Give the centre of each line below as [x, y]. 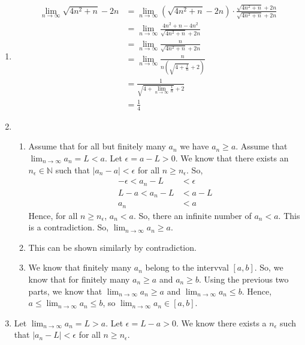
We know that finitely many [80, 267]
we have [194, 146]
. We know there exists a [221, 322]
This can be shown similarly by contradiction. [112, 247]
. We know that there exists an [232, 157]
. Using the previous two [244, 279]
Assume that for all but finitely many [97, 146]
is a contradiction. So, [69, 227]
